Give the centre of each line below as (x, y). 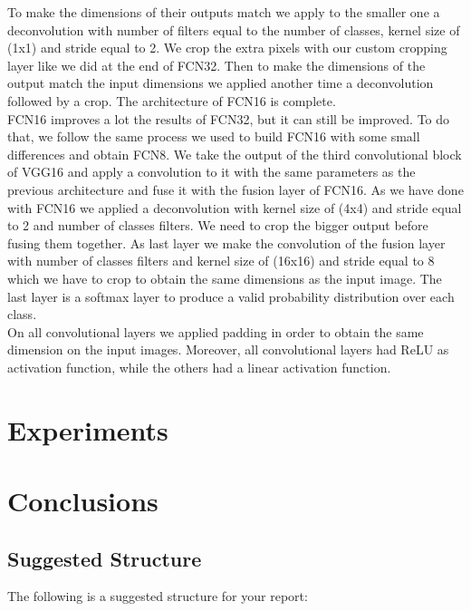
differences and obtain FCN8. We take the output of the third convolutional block (235, 154)
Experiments (88, 429)
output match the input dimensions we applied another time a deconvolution (221, 83)
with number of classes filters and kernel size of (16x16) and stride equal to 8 (221, 261)
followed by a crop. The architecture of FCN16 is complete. (172, 100)
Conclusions (83, 501)
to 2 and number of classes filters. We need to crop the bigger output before (218, 225)
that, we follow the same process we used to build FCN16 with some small (214, 136)
